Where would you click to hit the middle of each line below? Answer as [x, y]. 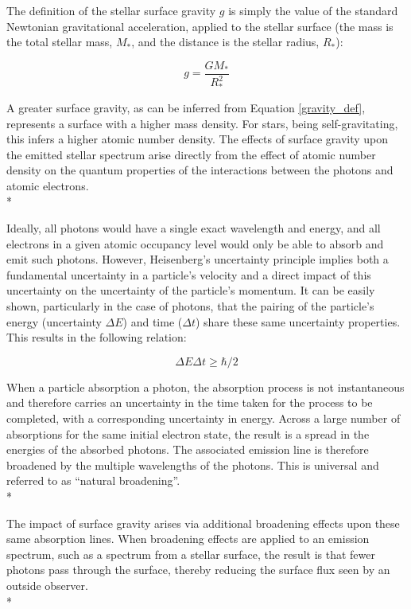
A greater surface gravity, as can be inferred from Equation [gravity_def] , [186, 107]
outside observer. [47, 585]
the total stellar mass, [60, 42]
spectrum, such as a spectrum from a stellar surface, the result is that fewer [191, 554]
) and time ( [153, 321]
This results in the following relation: [97, 337]
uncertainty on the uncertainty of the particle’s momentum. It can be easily [191, 290]
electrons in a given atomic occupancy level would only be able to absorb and [195, 243]
